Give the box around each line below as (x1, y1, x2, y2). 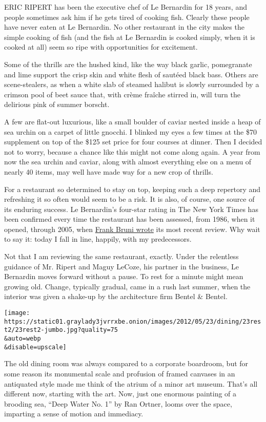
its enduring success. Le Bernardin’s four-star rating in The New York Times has (4, 203, 258, 214)
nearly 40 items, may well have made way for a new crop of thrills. (4, 166, 213, 177)
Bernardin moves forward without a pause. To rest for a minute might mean (4, 271, 243, 282)
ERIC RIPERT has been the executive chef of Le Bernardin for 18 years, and (4, 2, 247, 12)
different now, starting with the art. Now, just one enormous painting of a (4, 388, 237, 399)
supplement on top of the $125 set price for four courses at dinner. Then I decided (4, 136, 262, 147)
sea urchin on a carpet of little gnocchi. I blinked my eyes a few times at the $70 (4, 126, 257, 137)
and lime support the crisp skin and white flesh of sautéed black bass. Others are (4, 69, 258, 79)
